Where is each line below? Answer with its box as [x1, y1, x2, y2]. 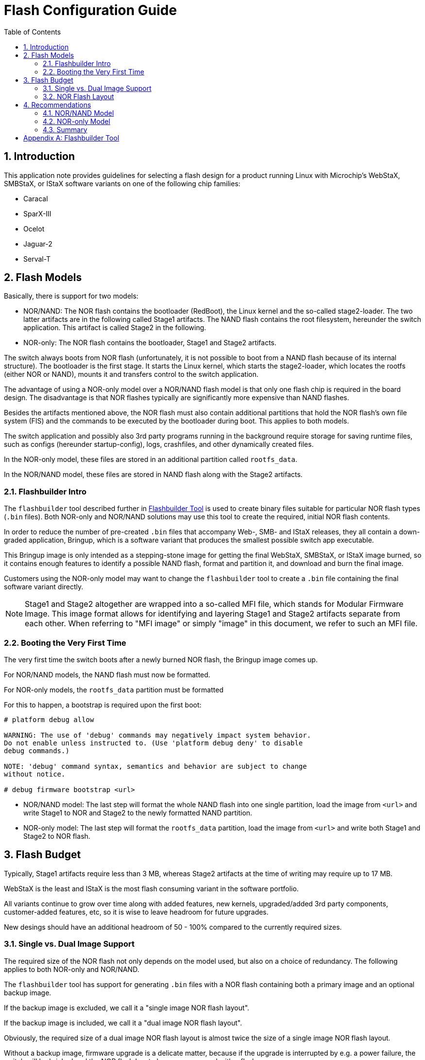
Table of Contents [4, 27, 61, 36]
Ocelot [23, 224, 45, 233]
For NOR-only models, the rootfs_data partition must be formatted [4, 685, 223, 694]
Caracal [23, 194, 48, 203]
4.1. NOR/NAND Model [43, 108, 114, 117]
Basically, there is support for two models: [4, 292, 138, 300]
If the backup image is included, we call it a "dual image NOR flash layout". [4, 1018, 242, 1027]
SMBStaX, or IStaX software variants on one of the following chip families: [4, 179, 240, 188]
